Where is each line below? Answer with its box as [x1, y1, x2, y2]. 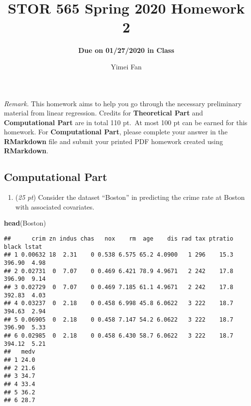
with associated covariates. [15, 201, 95, 211]
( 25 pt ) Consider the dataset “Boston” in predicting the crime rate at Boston [15, 192, 245, 202]
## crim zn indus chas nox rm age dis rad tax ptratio [4, 235, 234, 243]
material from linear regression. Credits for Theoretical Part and [4, 108, 203, 118]
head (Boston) [4, 218, 46, 228]
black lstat [4, 243, 42, 250]
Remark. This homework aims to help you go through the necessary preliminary [4, 98, 242, 108]
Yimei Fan [111, 61, 142, 71]
